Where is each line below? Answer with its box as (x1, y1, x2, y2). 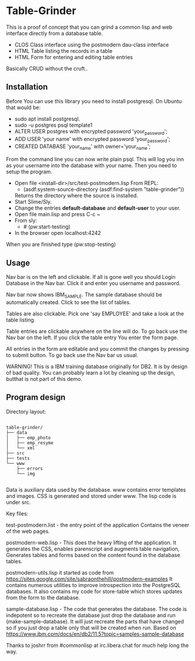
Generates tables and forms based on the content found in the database (6, 551, 180, 558)
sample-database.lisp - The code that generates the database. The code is (6, 605, 187, 612)
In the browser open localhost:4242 (14, 230, 101, 237)
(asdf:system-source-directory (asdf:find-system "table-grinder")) (23, 186, 184, 193)
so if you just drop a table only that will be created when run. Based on (6, 624, 177, 631)
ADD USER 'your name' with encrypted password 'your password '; (14, 135, 171, 144)
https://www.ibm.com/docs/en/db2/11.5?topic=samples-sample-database (6, 630, 184, 638)
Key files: (6, 510, 29, 517)
